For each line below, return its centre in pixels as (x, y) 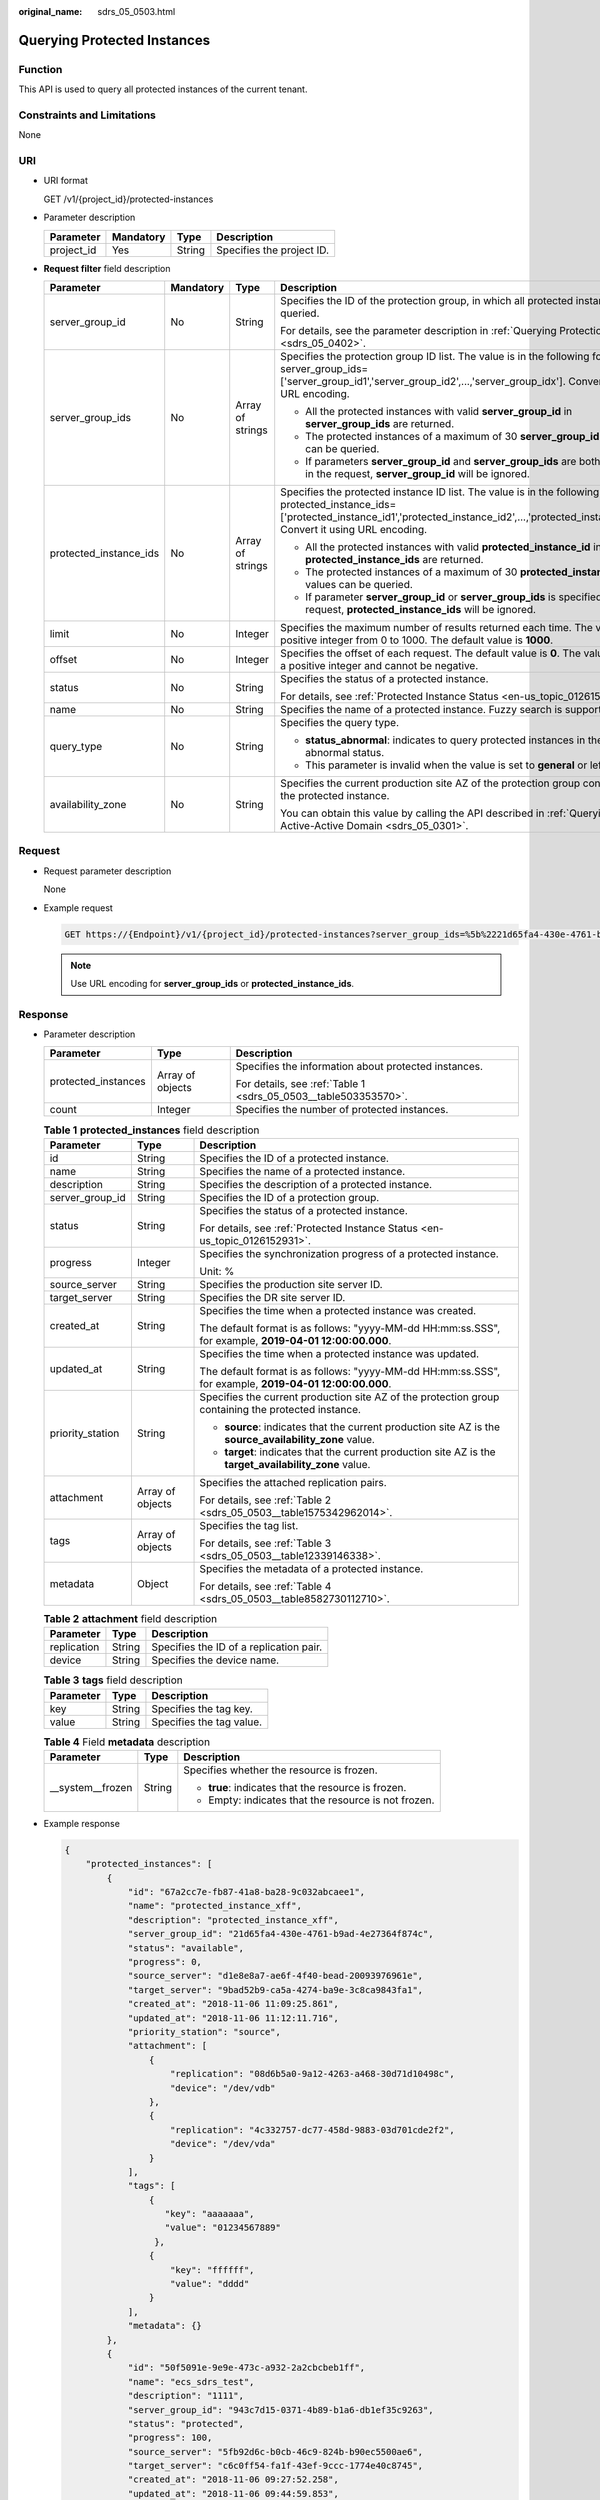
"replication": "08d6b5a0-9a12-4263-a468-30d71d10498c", (312, 2074)
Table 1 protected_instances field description (151, 1130)
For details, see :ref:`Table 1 (300, 1084)
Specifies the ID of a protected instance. (294, 1158)
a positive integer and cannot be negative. (379, 665)
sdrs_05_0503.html (136, 11)
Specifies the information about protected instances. (359, 1067)
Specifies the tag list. (249, 1525)
